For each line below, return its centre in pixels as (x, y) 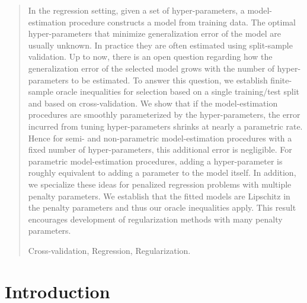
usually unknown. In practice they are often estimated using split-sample (160, 45)
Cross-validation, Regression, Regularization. (109, 250)
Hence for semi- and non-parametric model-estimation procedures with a (160, 138)
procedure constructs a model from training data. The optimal (182, 22)
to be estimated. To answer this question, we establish (170, 80)
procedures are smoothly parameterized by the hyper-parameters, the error (164, 115)
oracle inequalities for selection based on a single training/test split (178, 91)
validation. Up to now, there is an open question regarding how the (150, 57)
